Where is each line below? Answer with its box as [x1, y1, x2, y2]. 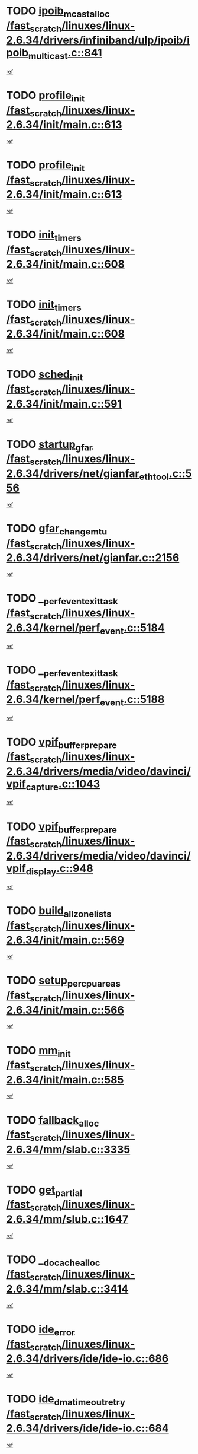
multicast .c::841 [28, 46, 102, 62]
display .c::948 [25, 861, 93, 877]
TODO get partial [6, 1183, 83, 1199]
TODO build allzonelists [6, 904, 112, 920]
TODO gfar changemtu [6, 522, 108, 537]
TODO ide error [6, 1323, 76, 1338]
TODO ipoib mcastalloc [6, 4, 111, 20]
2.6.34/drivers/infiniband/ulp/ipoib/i [6, 34, 190, 47]
